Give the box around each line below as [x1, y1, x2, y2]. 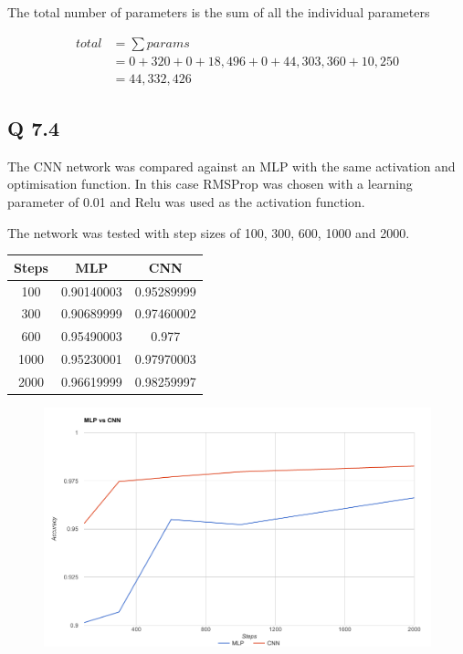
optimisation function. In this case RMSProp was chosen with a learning [7, 174, 413, 193]
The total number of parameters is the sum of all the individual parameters [7, 3, 430, 21]
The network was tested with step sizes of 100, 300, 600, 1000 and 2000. [7, 223, 410, 242]
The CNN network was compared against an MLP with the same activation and [7, 156, 456, 175]
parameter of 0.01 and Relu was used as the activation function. [7, 192, 365, 212]
